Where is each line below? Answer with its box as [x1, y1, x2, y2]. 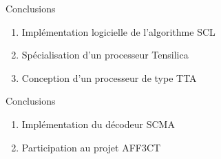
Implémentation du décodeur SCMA [21, 116, 175, 131]
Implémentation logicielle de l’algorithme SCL [21, 24, 215, 39]
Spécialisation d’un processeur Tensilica [21, 47, 189, 62]
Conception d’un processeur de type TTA [21, 70, 197, 85]
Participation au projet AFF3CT [21, 140, 161, 154]
